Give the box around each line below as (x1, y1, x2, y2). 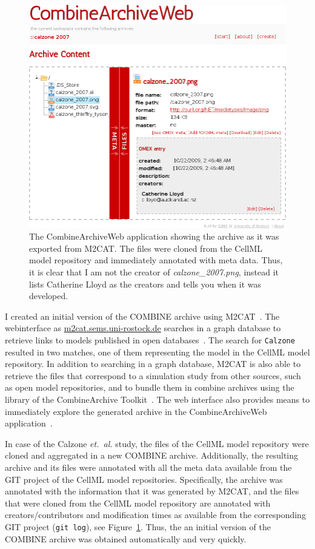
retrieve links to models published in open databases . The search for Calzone (5, 333, 295, 346)
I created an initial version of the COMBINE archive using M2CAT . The (5, 309, 280, 322)
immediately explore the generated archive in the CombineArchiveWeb (5, 405, 267, 417)
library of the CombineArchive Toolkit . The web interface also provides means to (5, 392, 310, 405)
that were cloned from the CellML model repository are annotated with (5, 496, 271, 509)
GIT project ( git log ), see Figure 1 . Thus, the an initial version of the (5, 520, 271, 533)
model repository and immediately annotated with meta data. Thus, (29, 254, 283, 266)
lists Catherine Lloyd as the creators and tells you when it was (29, 277, 262, 290)
